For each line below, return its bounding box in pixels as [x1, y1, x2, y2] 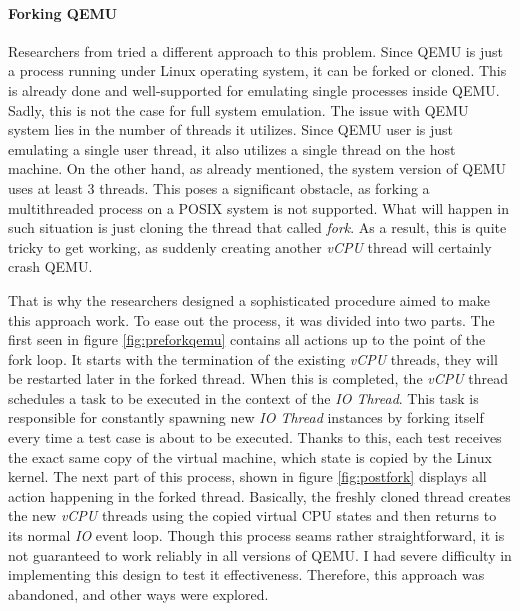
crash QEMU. [8, 256, 93, 277]
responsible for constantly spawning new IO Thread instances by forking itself [8, 407, 484, 428]
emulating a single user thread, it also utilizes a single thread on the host [8, 138, 456, 159]
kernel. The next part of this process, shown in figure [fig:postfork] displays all [8, 466, 487, 487]
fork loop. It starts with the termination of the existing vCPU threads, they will [8, 348, 498, 369]
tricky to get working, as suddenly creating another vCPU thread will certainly [8, 236, 492, 257]
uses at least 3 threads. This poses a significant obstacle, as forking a [8, 177, 430, 198]
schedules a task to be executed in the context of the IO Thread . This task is [8, 387, 479, 408]
